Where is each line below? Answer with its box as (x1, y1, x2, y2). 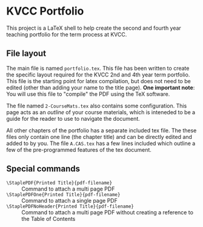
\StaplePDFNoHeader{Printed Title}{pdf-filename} (6, 203, 135, 209)
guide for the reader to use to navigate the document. (6, 115, 141, 122)
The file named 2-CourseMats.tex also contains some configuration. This (6, 102, 187, 109)
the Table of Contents (21, 215, 76, 222)
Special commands (6, 164, 81, 174)
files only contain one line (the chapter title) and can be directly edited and (6, 133, 193, 140)
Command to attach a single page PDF (21, 197, 118, 204)
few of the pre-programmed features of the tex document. (6, 146, 151, 153)
